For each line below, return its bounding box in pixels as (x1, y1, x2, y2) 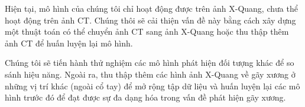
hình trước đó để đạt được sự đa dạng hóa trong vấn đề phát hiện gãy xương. (5, 91, 286, 103)
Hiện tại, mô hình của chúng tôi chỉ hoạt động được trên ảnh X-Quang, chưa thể (5, 2, 298, 14)
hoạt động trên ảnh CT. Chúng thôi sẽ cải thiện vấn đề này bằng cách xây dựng (5, 14, 296, 26)
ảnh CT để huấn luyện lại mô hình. (5, 36, 133, 49)
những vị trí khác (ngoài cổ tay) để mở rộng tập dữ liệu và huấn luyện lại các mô (5, 79, 300, 92)
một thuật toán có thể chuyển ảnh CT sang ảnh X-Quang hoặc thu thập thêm (5, 25, 289, 38)
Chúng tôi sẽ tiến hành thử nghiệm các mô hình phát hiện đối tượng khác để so (5, 56, 294, 69)
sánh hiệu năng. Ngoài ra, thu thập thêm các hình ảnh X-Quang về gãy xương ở (5, 68, 296, 80)
